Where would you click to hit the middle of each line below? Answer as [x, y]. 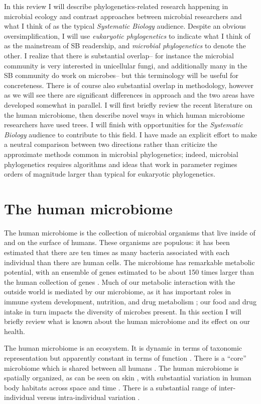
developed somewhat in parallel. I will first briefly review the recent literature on [128, 104]
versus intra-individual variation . [88, 397]
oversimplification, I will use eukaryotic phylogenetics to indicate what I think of [127, 35]
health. [15, 331]
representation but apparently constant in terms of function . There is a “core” [125, 357]
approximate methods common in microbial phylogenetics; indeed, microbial [121, 154]
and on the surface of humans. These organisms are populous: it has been [117, 242]
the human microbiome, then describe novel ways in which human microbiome [124, 114]
